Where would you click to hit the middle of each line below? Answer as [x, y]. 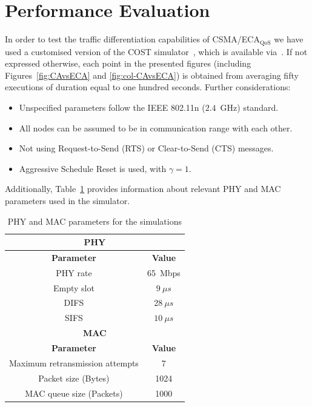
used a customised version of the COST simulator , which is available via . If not [156, 51]
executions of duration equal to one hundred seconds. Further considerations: [148, 87]
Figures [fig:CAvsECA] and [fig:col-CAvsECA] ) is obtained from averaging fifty [152, 75]
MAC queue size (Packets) [74, 393]
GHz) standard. [249, 107]
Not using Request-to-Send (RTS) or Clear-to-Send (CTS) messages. [146, 148]
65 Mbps [164, 272]
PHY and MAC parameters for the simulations [95, 221]
